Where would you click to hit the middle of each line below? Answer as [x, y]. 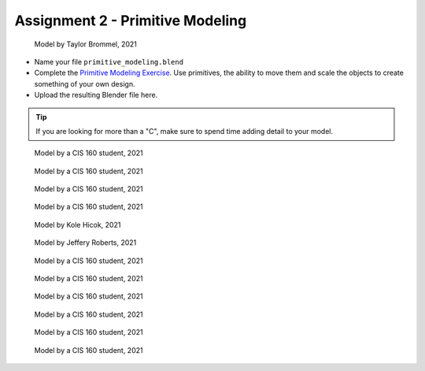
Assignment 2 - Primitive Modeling [131, 20]
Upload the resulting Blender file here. [96, 95]
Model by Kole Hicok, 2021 [78, 224]
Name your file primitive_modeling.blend [109, 61]
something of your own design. [85, 83]
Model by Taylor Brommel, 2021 [86, 44]
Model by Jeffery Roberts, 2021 [85, 243]
